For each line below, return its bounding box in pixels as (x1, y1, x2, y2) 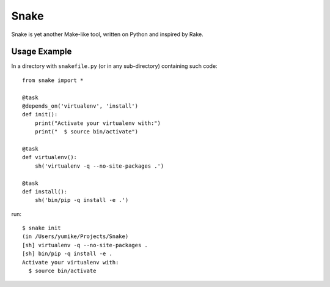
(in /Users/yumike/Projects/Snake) (22, 233, 129, 240)
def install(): (22, 188, 68, 195)
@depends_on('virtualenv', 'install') (22, 103, 139, 110)
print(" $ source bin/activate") (34, 129, 139, 135)
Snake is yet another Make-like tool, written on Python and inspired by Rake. (11, 31, 204, 38)
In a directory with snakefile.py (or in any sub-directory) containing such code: (11, 62, 218, 70)
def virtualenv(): (22, 154, 78, 161)
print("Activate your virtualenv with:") (34, 119, 161, 127)
